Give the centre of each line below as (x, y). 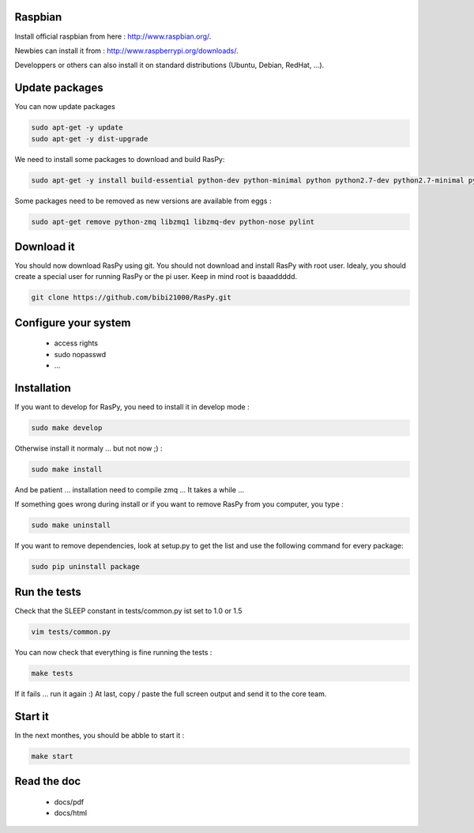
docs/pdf (69, 801)
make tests (52, 673)
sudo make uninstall (71, 525)
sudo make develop (67, 428)
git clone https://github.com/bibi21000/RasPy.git (132, 298)
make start (52, 756)
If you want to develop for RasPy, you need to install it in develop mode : (132, 407)
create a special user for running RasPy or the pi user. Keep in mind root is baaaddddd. (156, 277)
